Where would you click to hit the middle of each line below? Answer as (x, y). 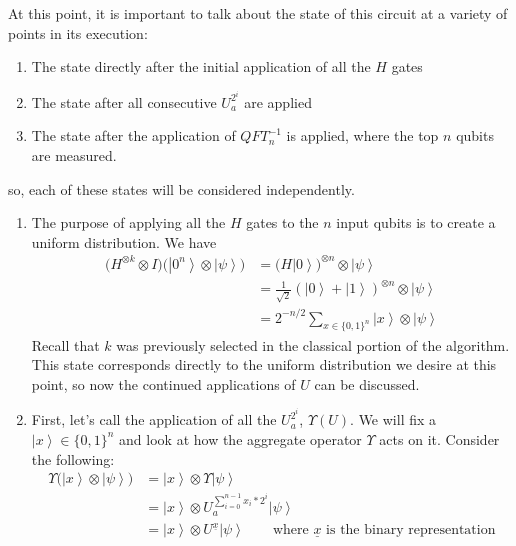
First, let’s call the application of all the (154, 419)
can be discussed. (367, 383)
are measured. (74, 155)
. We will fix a (393, 419)
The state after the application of (133, 135)
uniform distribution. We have (124, 241)
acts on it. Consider (439, 438)
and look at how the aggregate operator (240, 438)
